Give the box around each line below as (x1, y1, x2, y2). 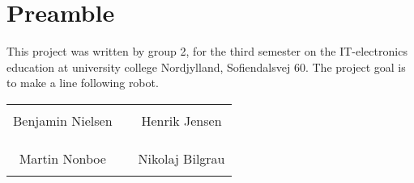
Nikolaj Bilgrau (138, 148, 225, 168)
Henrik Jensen (141, 110, 222, 130)
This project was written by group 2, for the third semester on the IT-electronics (6, 43, 408, 60)
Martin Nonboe (19, 148, 106, 168)
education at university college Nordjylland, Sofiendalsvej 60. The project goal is (6, 58, 406, 75)
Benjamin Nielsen (13, 110, 113, 130)
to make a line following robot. (6, 74, 159, 91)
